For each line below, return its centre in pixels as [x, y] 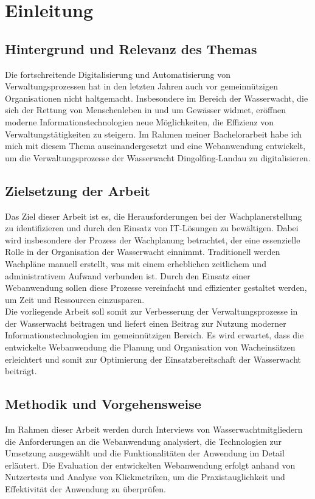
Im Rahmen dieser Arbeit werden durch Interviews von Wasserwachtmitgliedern [154, 429]
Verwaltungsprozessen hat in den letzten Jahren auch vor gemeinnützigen [141, 86]
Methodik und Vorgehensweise [103, 404]
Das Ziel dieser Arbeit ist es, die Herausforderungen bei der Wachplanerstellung [154, 216]
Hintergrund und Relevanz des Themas [131, 48]
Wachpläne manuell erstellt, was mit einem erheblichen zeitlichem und [136, 263]
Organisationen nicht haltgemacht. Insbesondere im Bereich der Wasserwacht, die [157, 98]
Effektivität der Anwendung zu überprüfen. [85, 489]
